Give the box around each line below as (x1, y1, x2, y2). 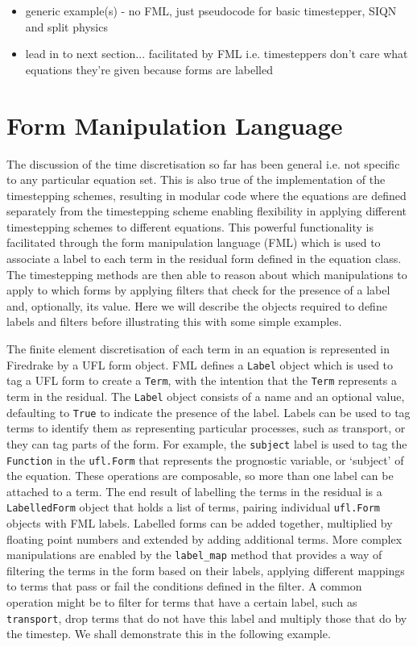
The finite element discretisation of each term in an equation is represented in (6, 340, 390, 357)
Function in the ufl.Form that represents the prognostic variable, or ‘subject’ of (6, 451, 404, 468)
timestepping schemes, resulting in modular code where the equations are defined (6, 186, 407, 203)
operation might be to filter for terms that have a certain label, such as (6, 594, 357, 611)
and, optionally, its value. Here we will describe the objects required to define (6, 297, 387, 314)
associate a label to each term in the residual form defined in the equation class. (6, 250, 402, 267)
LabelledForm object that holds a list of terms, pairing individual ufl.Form (6, 499, 380, 516)
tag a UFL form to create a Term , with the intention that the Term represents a (6, 372, 397, 389)
